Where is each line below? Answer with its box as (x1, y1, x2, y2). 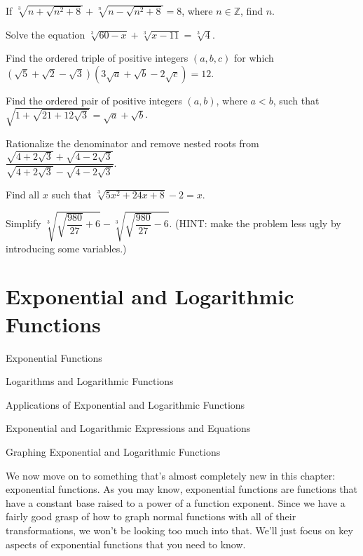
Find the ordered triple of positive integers (6, 50, 189, 65)
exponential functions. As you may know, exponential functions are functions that (6, 482, 358, 496)
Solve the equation (6, 27, 85, 41)
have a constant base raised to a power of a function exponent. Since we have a (6, 495, 345, 510)
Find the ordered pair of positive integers (6, 93, 182, 107)
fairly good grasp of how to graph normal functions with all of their (6, 509, 296, 524)
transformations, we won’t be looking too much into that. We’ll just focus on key (6, 522, 353, 537)
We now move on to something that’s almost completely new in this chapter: (6, 468, 336, 482)
